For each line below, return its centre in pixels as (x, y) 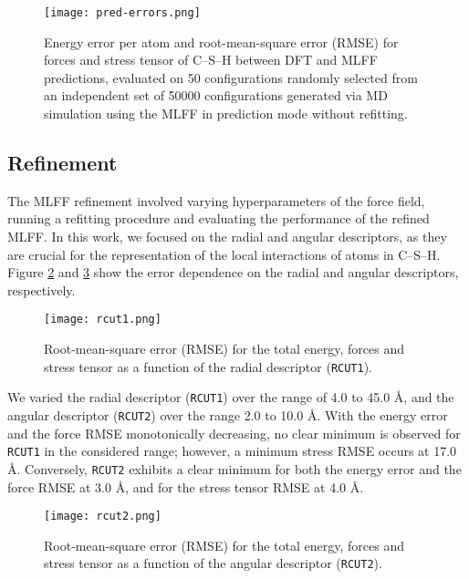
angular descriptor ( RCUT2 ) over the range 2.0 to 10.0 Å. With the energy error (228, 414)
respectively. (42, 289)
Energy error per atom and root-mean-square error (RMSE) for (221, 41)
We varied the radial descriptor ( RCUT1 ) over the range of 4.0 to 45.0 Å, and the (231, 397)
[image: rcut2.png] (103, 517)
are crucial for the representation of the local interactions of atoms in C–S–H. (224, 254)
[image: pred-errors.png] (122, 13)
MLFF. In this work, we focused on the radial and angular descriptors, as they (227, 237)
